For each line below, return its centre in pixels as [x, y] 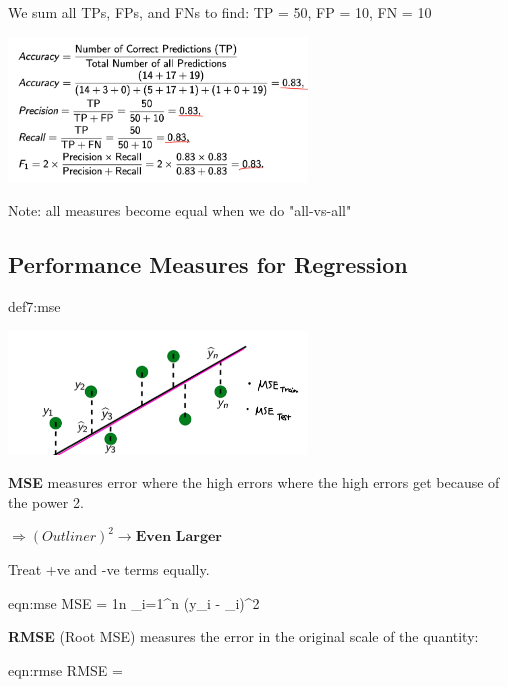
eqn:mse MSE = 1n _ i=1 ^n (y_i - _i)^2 [134, 602]
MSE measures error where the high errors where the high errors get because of [254, 482]
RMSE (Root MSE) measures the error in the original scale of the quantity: [243, 636]
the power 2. [46, 501]
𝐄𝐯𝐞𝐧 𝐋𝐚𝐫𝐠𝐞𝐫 [178, 537]
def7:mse [34, 306]
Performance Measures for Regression [208, 264]
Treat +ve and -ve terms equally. [109, 568]
